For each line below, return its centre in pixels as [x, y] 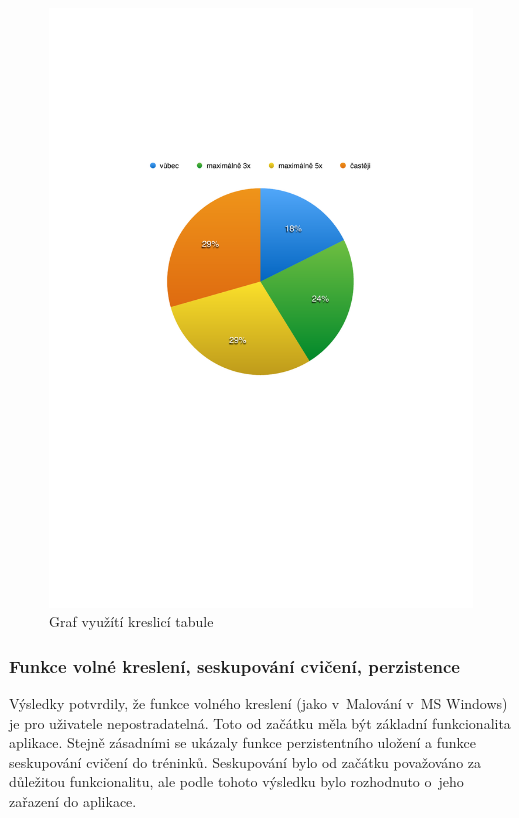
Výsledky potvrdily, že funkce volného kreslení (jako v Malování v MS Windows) [258, 703]
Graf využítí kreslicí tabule [131, 621]
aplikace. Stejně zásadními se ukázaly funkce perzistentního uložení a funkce [242, 742]
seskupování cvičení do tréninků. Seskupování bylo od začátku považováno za [245, 761]
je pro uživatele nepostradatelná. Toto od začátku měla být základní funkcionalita [260, 722]
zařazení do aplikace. [73, 801]
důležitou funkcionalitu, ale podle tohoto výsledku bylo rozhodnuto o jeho [236, 781]
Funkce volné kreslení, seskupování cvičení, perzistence [234, 665]
